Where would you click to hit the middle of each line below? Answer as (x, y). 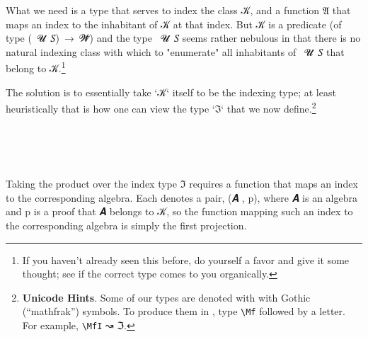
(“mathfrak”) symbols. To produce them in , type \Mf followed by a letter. (184, 311)
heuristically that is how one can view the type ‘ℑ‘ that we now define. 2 (161, 107)
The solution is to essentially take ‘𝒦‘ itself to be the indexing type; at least (171, 92)
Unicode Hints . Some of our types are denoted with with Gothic (166, 297)
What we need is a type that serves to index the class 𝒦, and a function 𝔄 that (178, 10)
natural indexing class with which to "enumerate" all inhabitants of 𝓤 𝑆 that (175, 51)
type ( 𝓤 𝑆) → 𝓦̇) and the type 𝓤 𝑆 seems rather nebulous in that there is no (183, 38)
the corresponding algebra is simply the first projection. (126, 225)
